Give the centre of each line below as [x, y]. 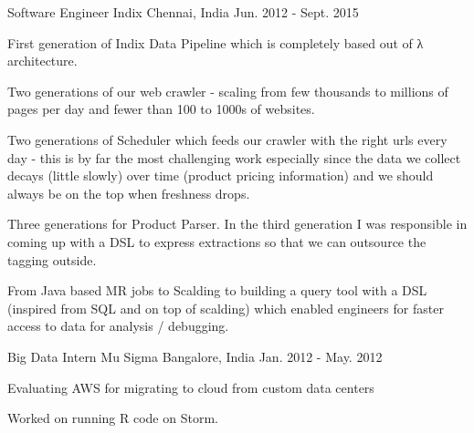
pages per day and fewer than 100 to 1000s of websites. [161, 109]
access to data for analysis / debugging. [118, 326]
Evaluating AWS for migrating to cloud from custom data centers [191, 387]
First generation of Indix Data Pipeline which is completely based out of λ [216, 42]
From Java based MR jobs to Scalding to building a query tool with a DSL [217, 290]
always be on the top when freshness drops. [129, 193]
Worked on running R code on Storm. [113, 418]
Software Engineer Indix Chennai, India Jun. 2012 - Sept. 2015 [183, 12]
